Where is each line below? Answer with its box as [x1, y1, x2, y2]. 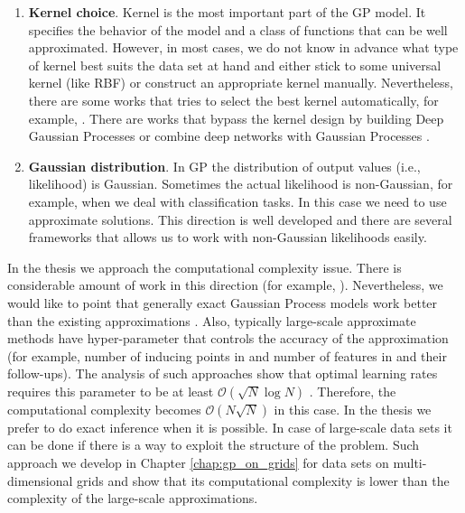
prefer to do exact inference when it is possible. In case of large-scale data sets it [7, 417, 452, 436]
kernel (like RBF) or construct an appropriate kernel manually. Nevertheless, [28, 73, 453, 92]
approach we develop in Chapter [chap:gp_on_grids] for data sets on [7, 453, 389, 472]
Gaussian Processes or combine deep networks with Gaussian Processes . [28, 126, 430, 145]
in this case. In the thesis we [274, 399, 432, 418]
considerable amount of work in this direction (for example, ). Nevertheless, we [7, 275, 443, 294]
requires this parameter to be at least [7, 381, 214, 400]
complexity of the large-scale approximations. [7, 489, 258, 508]
